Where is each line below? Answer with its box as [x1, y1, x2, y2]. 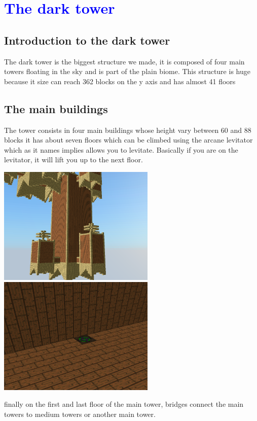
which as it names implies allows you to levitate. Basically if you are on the [4, 144, 238, 155]
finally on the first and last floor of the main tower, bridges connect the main [4, 399, 244, 409]
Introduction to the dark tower [4, 32, 170, 48]
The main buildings [4, 100, 108, 116]
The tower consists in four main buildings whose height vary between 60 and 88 [4, 124, 251, 135]
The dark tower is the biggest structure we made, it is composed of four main [4, 56, 245, 66]
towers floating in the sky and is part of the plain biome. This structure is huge [4, 66, 250, 77]
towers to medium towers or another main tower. [4, 408, 156, 419]
